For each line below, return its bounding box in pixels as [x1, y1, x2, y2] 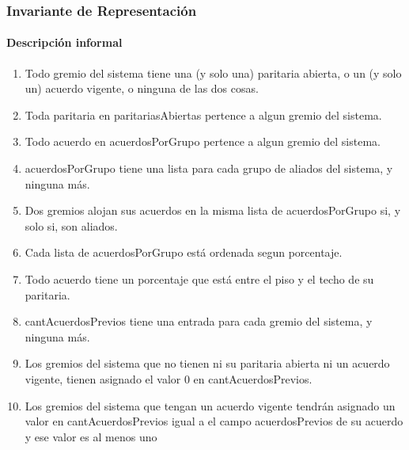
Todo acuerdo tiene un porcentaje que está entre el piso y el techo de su [25, 270, 374, 287]
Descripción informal [6, 34, 123, 51]
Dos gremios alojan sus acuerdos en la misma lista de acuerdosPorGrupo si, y [25, 202, 401, 219]
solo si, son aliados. [25, 217, 118, 234]
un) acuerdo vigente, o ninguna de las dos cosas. [25, 80, 259, 97]
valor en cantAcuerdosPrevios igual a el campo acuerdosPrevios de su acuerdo [25, 413, 403, 429]
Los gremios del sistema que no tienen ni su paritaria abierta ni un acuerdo [25, 355, 390, 372]
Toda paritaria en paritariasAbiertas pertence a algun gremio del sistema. [25, 106, 382, 123]
